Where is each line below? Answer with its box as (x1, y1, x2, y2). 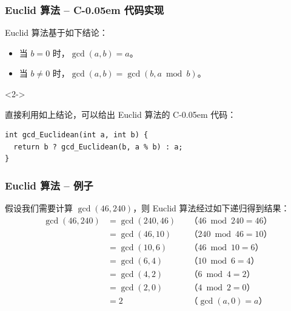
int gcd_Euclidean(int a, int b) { (5, 131, 149, 140)
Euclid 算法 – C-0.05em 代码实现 (5, 2, 164, 17)
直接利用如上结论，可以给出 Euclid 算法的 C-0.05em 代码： (5, 108, 236, 120)
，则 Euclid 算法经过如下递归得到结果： (133, 202, 290, 214)
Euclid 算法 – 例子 (5, 177, 93, 193)
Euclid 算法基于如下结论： (5, 26, 108, 39)
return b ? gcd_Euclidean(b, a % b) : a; (13, 142, 183, 151)
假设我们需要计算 (5, 202, 73, 214)
